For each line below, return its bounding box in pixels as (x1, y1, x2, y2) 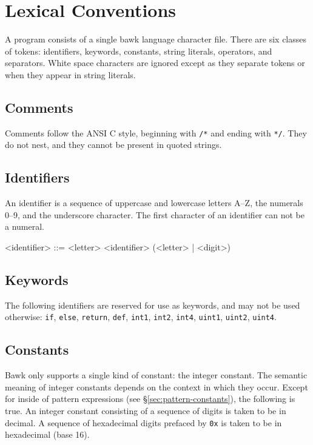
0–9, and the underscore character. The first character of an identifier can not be (5, 208, 305, 221)
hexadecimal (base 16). (5, 428, 90, 441)
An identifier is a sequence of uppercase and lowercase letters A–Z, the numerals (5, 196, 303, 209)
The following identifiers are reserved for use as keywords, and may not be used (5, 298, 300, 311)
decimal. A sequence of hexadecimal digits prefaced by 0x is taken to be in (5, 416, 282, 429)
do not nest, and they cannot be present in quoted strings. (5, 138, 222, 151)
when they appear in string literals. (5, 68, 136, 81)
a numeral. (5, 220, 44, 233)
